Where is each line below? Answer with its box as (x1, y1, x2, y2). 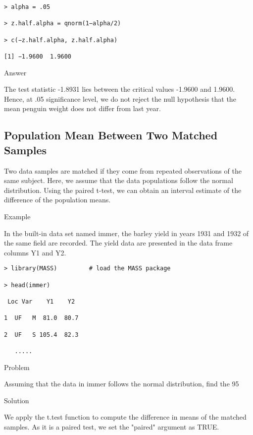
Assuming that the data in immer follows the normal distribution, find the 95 (4, 378, 239, 389)
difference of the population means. (4, 194, 111, 205)
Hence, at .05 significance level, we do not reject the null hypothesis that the (4, 93, 236, 104)
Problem (4, 362, 30, 372)
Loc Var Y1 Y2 (7, 298, 75, 305)
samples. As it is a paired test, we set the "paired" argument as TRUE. (4, 421, 219, 432)
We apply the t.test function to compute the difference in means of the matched (4, 412, 247, 422)
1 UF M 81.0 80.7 (4, 314, 79, 322)
